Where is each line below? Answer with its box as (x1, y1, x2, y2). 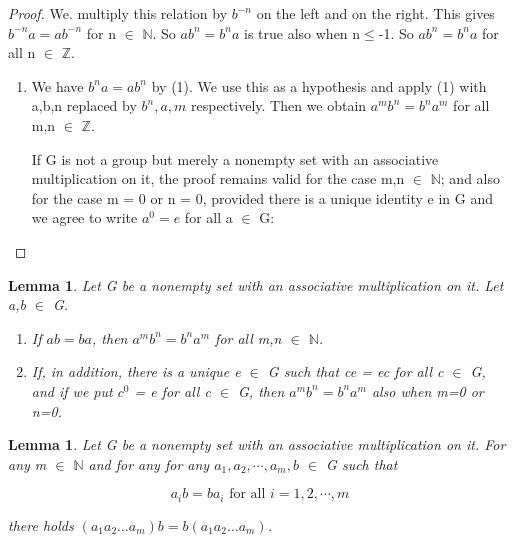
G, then (237, 380, 285, 401)
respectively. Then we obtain (191, 95, 367, 116)
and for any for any (88, 453, 210, 474)
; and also (440, 168, 500, 189)
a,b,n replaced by (31, 95, 137, 116)
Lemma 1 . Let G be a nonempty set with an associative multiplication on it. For (8, 434, 506, 455)
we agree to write (31, 207, 138, 228)
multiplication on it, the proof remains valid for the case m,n (31, 168, 405, 189)
